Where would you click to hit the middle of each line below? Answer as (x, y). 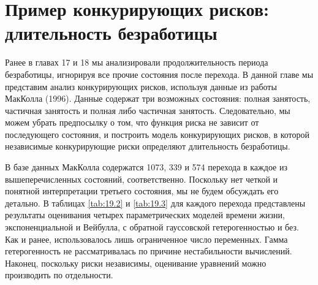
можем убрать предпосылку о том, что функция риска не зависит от (132, 122)
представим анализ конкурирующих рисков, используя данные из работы (141, 86)
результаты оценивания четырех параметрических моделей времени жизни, (145, 215)
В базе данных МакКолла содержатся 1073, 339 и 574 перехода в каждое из (146, 167)
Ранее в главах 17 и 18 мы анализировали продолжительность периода (137, 62)
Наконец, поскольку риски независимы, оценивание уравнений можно (136, 263)
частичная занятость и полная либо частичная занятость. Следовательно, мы (148, 110)
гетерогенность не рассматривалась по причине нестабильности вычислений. (149, 251)
